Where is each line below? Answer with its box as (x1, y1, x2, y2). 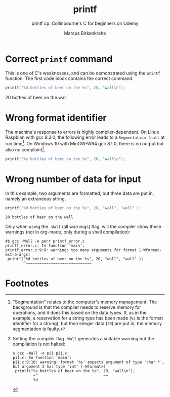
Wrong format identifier (5, 112, 107, 124)
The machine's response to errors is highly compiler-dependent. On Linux (5, 129, 159, 135)
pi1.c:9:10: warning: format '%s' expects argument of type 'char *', (12, 360, 165, 365)
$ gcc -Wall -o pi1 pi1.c (12, 351, 67, 356)
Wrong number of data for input (5, 173, 141, 185)
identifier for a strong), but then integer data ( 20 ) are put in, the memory (12, 321, 162, 327)
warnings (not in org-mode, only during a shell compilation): (5, 229, 131, 235)
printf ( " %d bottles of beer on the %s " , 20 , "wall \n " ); (5, 85, 125, 90)
